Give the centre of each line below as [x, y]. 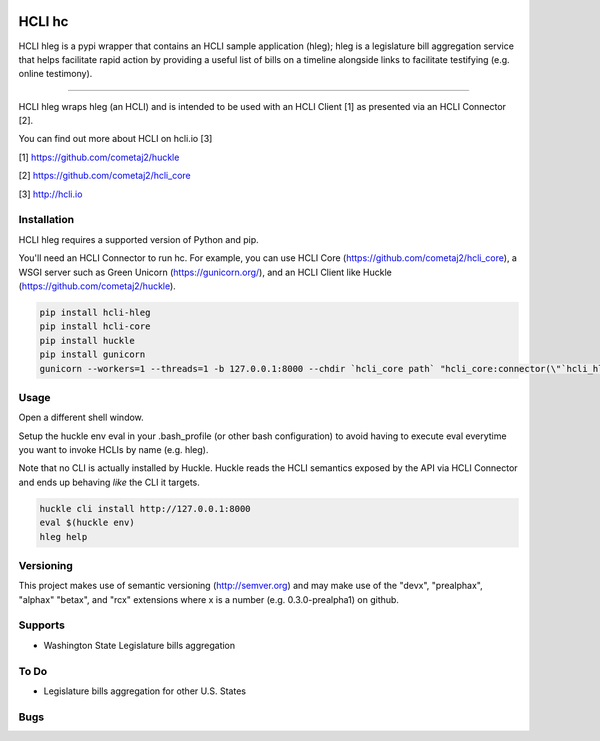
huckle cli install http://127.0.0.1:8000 [145, 508]
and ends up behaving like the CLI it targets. [109, 482]
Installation [46, 220]
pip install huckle [87, 340]
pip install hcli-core [95, 326]
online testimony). [55, 74]
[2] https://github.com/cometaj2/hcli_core [104, 176]
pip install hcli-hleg [95, 312]
